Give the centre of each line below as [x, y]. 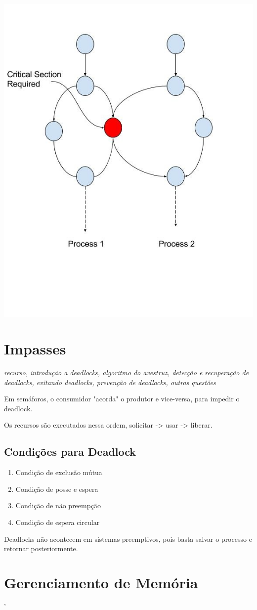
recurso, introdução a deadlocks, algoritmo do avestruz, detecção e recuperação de [127, 372]
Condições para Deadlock [70, 452]
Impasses [35, 349]
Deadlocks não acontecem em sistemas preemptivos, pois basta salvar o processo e [128, 539]
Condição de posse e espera [57, 489]
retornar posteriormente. [41, 548]
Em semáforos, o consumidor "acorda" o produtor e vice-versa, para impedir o [122, 399]
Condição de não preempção [58, 505]
